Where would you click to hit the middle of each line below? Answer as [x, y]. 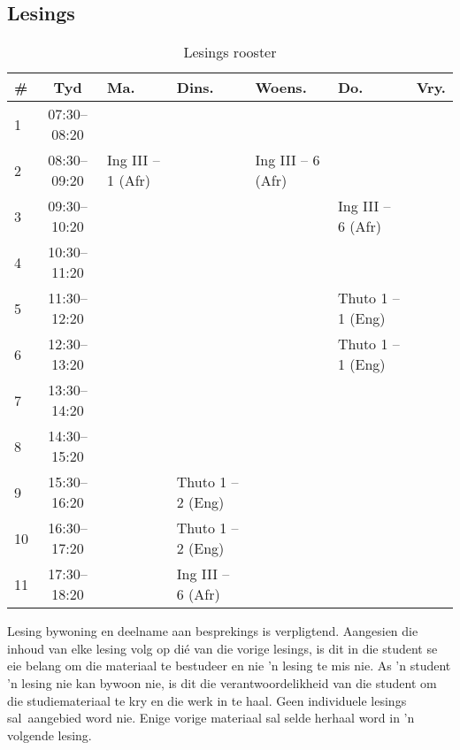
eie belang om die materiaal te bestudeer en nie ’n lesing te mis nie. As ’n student [229, 666]
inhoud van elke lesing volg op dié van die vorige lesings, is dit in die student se [222, 648]
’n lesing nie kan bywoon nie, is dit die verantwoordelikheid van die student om [222, 682]
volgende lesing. [50, 735]
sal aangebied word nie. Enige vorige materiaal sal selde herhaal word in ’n [211, 718]
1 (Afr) [129, 180]
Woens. [281, 88]
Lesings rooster [230, 52]
